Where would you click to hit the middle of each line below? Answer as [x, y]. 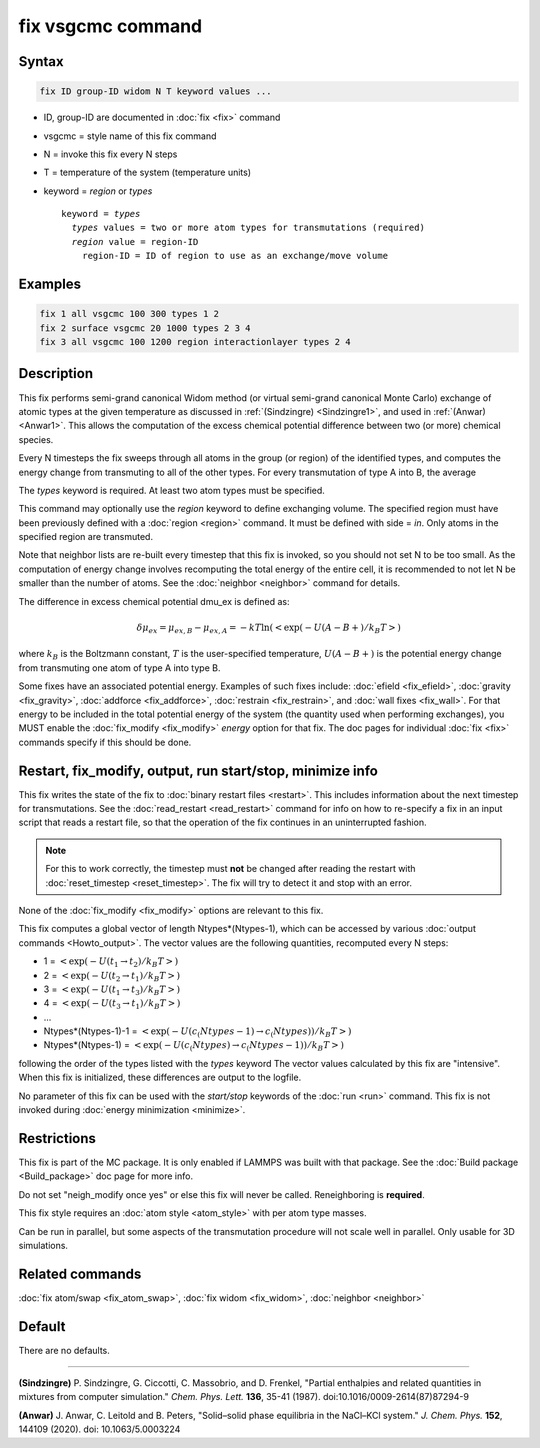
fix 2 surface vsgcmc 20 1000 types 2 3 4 [145, 328]
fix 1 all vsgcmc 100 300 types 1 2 [129, 314]
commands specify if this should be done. [105, 742]
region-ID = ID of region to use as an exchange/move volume [235, 256]
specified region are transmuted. [86, 537]
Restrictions [57, 1138]
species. [36, 439]
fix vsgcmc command [110, 26]
